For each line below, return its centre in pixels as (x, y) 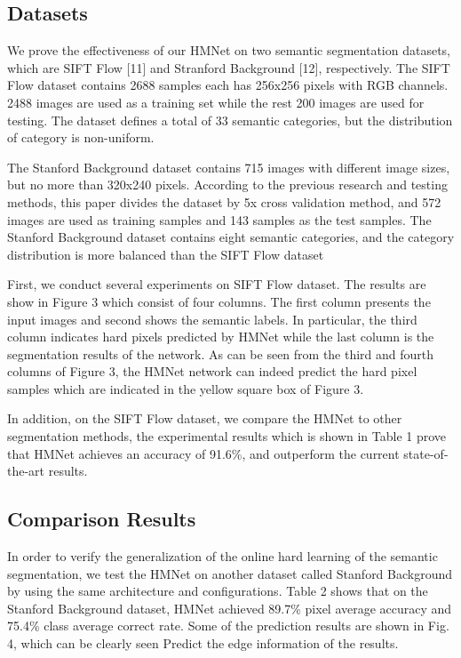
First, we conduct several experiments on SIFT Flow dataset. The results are (217, 284)
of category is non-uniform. (81, 137)
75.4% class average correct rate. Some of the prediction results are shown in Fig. (228, 626)
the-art (26, 471)
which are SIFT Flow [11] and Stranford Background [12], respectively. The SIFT (229, 67)
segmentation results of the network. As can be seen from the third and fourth (221, 353)
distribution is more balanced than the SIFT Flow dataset (166, 254)
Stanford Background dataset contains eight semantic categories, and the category (231, 237)
